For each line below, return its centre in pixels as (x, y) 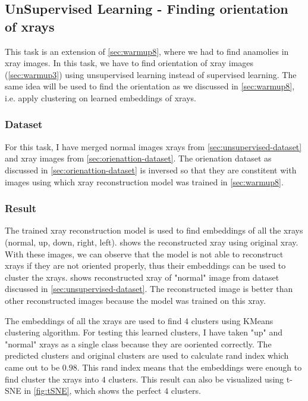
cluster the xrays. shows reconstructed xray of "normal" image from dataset (142, 277)
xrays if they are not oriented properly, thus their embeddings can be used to (145, 265)
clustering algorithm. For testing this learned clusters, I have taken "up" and (144, 332)
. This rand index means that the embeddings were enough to (189, 367)
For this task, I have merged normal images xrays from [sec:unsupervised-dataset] (153, 146)
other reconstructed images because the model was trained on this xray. (135, 300)
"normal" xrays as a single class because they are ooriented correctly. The (138, 344)
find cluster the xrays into (52, 379)
